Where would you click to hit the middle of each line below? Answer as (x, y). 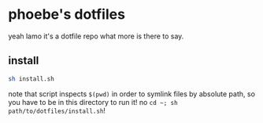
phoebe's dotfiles (67, 14)
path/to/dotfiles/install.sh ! (57, 110)
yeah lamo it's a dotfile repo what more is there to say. (96, 36)
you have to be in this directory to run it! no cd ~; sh (93, 102)
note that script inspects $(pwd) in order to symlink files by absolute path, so (132, 94)
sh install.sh (31, 79)
